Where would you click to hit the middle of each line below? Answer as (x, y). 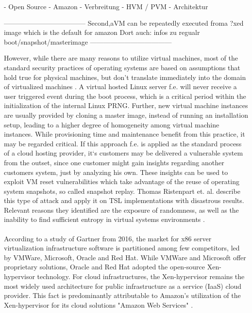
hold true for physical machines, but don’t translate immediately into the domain (125, 77)
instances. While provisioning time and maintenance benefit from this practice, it (125, 134)
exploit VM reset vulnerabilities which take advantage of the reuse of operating (122, 181)
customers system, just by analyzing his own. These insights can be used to (116, 172)
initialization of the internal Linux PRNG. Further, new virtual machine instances (126, 105)
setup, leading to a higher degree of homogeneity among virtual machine (112, 124)
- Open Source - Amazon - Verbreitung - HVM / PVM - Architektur (106, 6)
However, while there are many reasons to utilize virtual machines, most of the (121, 58)
